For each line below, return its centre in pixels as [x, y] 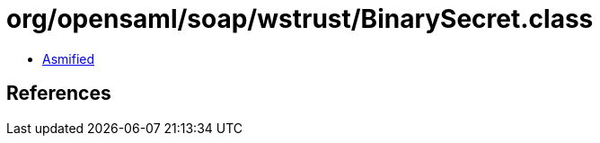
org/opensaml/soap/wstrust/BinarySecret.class [300, 19]
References [59, 94]
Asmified [69, 58]
